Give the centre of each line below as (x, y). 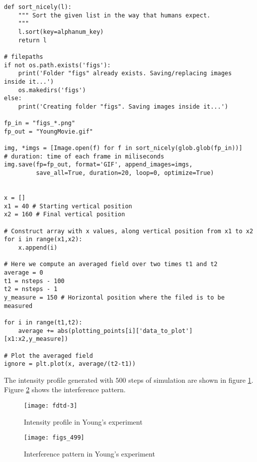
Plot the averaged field (52, 356)
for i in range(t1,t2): (43, 322)
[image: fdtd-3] (51, 406)
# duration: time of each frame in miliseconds (84, 156)
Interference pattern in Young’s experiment (89, 453)
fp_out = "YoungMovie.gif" (48, 131)
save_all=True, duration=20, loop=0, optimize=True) (125, 173)
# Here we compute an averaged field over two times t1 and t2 (111, 264)
